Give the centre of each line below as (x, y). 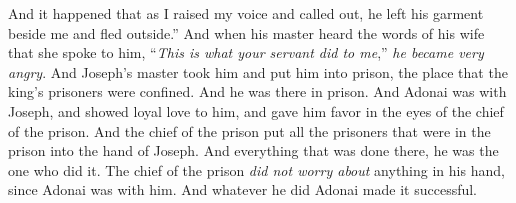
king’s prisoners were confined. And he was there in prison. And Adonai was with (257, 91)
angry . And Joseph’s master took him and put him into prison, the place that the (258, 71)
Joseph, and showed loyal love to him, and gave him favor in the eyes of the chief (256, 110)
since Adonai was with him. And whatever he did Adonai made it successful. (243, 189)
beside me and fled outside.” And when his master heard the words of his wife (246, 32)
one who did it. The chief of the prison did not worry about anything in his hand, (256, 169)
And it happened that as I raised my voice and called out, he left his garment (246, 13)
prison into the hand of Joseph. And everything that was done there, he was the (253, 150)
